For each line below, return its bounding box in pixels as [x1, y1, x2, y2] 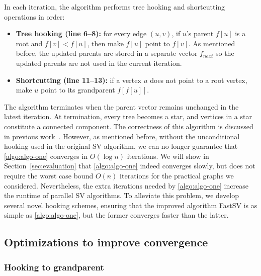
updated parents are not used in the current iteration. [16, 57, 182, 68]
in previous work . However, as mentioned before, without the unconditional [4, 131, 240, 141]
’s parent [186, 28, 214, 39]
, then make [87, 38, 124, 48]
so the [215, 48, 234, 58]
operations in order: [4, 11, 65, 22]
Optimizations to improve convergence [4, 234, 208, 250]
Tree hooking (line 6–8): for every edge [16, 28, 147, 39]
